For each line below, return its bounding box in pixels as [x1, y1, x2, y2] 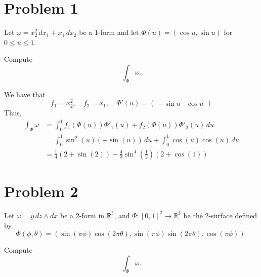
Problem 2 [4, 180, 78, 201]
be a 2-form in [60, 210, 105, 220]
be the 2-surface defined [183, 210, 257, 220]
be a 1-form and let [79, 27, 139, 37]
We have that [4, 89, 46, 99]
